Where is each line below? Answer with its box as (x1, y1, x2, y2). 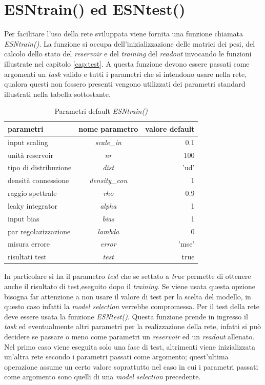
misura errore (8, 238, 50, 249)
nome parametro (78, 123, 138, 134)
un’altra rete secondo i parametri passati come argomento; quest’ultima (4, 351, 229, 362)
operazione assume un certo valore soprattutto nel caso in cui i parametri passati (4, 361, 258, 372)
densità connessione (8, 175, 69, 186)
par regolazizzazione (8, 226, 71, 236)
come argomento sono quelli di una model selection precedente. (4, 371, 201, 382)
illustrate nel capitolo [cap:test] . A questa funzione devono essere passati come (4, 58, 250, 69)
